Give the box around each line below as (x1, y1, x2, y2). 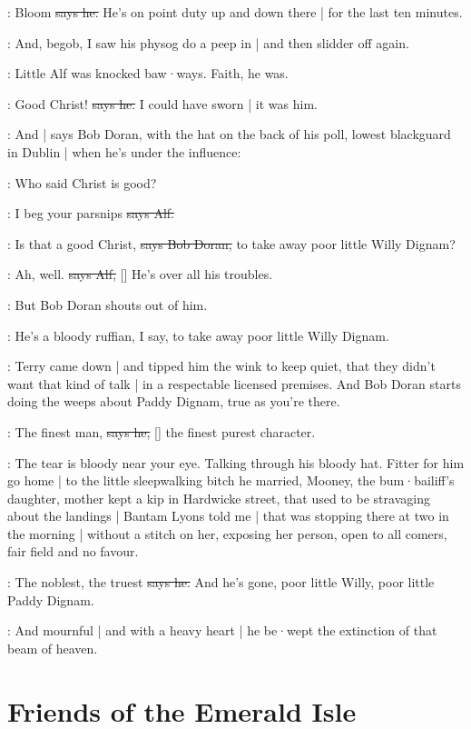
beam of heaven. (7, 638, 98, 657)
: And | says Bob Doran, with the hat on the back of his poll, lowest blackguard (7, 125, 451, 144)
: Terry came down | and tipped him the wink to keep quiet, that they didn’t (7, 356, 436, 375)
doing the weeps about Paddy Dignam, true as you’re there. (7, 392, 340, 411)
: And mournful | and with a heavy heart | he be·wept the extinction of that (7, 621, 437, 640)
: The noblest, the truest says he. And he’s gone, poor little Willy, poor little (7, 573, 435, 592)
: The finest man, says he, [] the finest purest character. (7, 422, 316, 441)
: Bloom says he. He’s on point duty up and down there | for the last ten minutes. (7, 3, 463, 21)
